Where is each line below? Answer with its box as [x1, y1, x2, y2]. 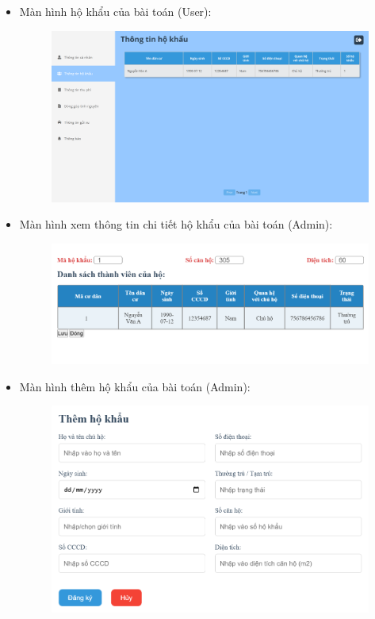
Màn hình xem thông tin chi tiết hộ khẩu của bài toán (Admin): [19, 216, 333, 233]
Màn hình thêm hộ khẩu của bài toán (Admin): [19, 378, 251, 394]
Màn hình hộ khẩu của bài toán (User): [19, 3, 212, 19]
